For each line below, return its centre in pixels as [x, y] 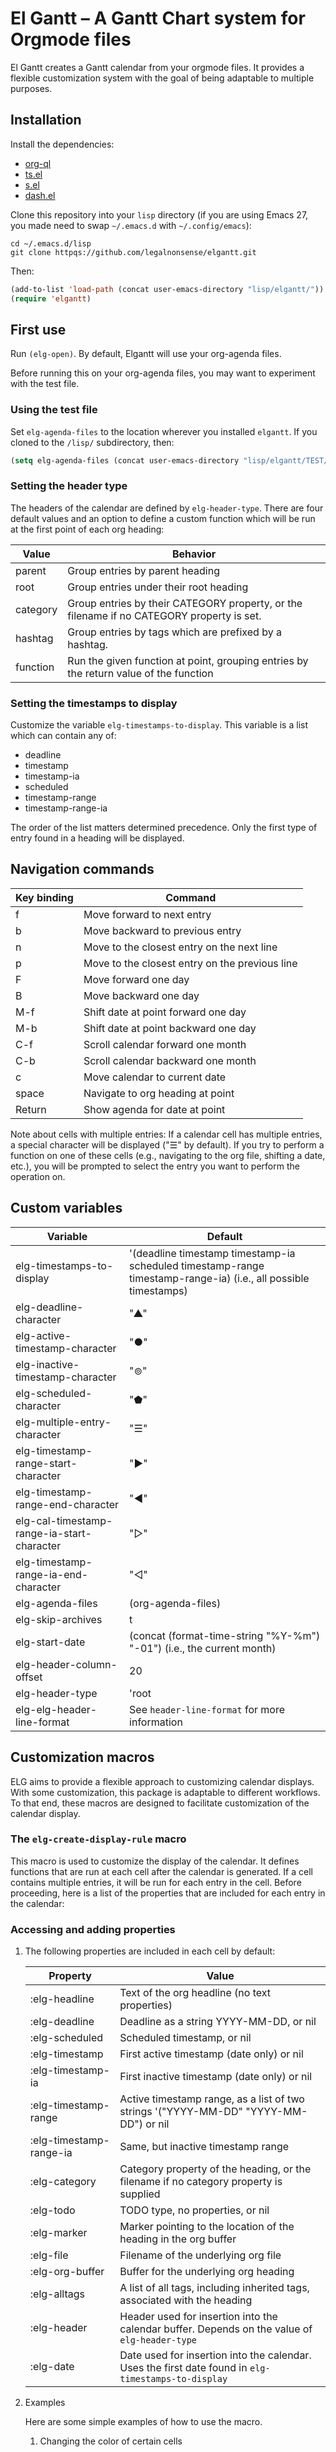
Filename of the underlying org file [200, 2255]
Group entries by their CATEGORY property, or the [185, 603]
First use [38, 329]
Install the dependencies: [62, 144]
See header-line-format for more [207, 1709]
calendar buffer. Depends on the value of [216, 2329]
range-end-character [67, 1504]
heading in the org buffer [178, 2239]
